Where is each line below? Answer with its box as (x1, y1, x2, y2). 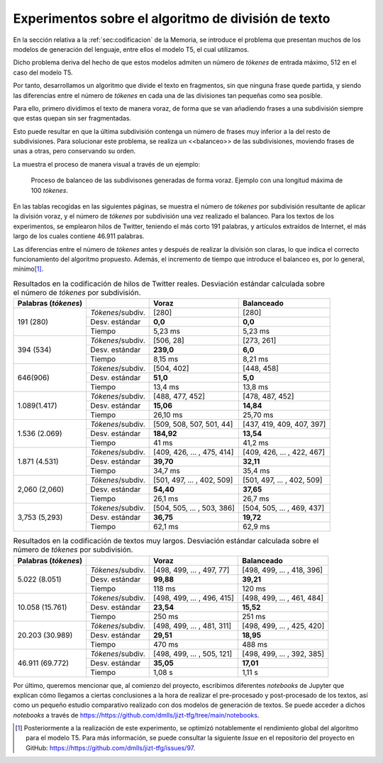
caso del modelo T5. (13, 68, 73, 77)
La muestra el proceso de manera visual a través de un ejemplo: (13, 160, 201, 168)
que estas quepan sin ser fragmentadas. (13, 114, 131, 123)
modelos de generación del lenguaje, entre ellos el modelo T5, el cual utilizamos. (13, 45, 250, 53)
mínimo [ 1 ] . (13, 264, 44, 273)
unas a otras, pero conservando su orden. (13, 147, 136, 155)
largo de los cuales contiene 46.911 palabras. (13, 232, 145, 240)
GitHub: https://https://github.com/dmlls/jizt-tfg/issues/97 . (26, 743, 196, 752)
